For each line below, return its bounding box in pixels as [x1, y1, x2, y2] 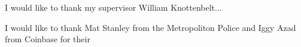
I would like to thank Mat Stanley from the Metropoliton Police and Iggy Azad [5, 21, 296, 33]
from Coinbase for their [5, 33, 90, 45]
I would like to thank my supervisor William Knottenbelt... [5, 1, 222, 13]
